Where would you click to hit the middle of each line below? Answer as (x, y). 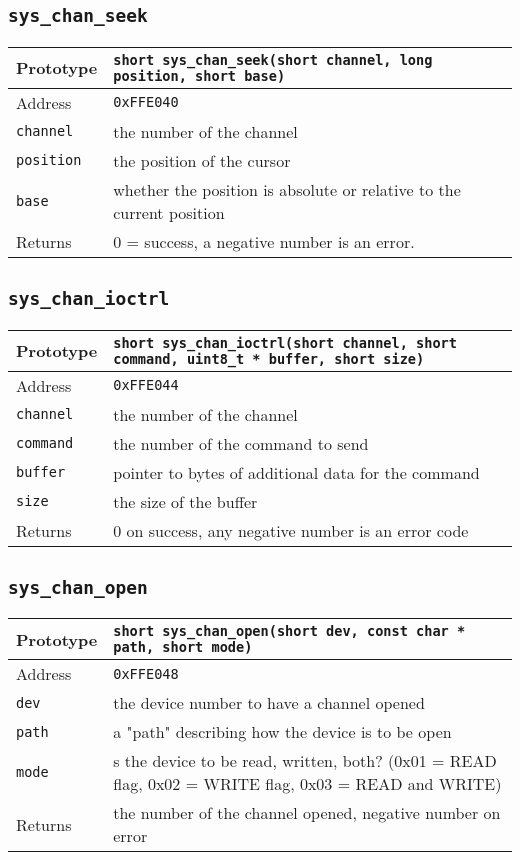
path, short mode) (183, 647)
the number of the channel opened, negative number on (307, 813)
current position (169, 212)
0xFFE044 (146, 385)
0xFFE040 (146, 102)
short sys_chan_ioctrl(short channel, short (285, 342)
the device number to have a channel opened (269, 703)
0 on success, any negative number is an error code (291, 530)
